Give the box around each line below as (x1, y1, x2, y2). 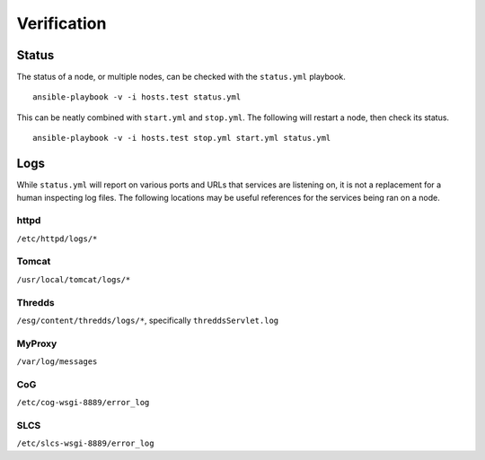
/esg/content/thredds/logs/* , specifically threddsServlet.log (16, 315, 279, 325)
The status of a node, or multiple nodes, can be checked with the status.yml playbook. (16, 72, 346, 82)
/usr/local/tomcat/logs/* (16, 274, 131, 284)
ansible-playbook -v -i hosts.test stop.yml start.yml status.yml (32, 133, 331, 143)
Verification (16, 13, 107, 33)
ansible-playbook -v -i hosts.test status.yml (32, 92, 242, 102)
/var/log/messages (16, 357, 98, 367)
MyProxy (16, 337, 57, 350)
